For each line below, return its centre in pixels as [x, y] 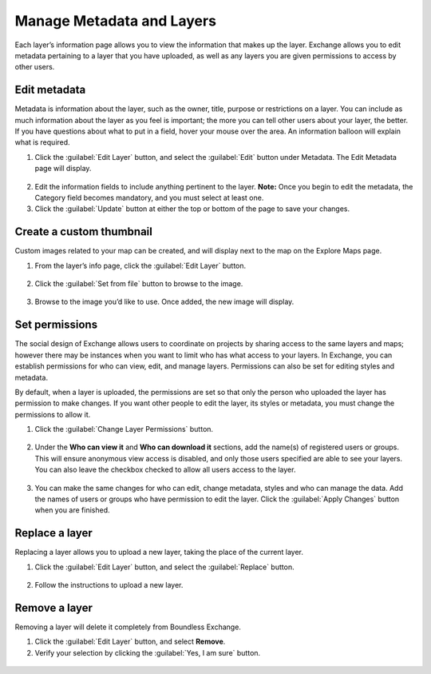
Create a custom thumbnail [84, 232]
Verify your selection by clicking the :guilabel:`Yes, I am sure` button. [148, 652]
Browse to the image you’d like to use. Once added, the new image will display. [164, 302]
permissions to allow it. [53, 414]
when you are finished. [72, 510]
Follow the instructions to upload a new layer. [109, 585]
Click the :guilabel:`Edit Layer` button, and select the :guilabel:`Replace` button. [164, 567]
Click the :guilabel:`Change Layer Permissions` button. [124, 429]
